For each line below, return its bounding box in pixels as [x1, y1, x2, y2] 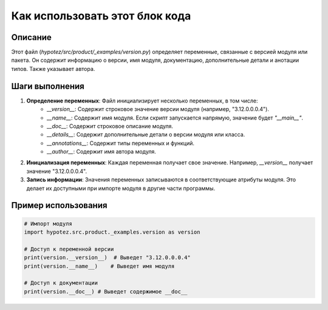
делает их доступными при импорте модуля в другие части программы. [26, 184, 216, 192]
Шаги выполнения [11, 81, 84, 91]
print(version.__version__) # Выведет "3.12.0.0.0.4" [24, 254, 191, 261]
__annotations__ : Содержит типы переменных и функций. [47, 140, 194, 147]
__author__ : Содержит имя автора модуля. [47, 148, 156, 155]
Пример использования [11, 200, 108, 211]
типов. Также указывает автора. [11, 65, 95, 72]
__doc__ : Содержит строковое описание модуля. [47, 122, 173, 130]
